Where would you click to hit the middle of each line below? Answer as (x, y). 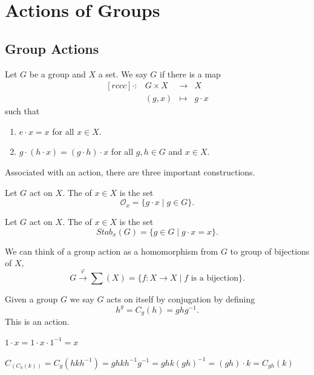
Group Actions (52, 48)
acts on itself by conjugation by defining (181, 298)
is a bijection (214, 278)
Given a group (31, 298)
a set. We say (123, 73)
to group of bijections (270, 251)
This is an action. (37, 321)
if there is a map (190, 73)
